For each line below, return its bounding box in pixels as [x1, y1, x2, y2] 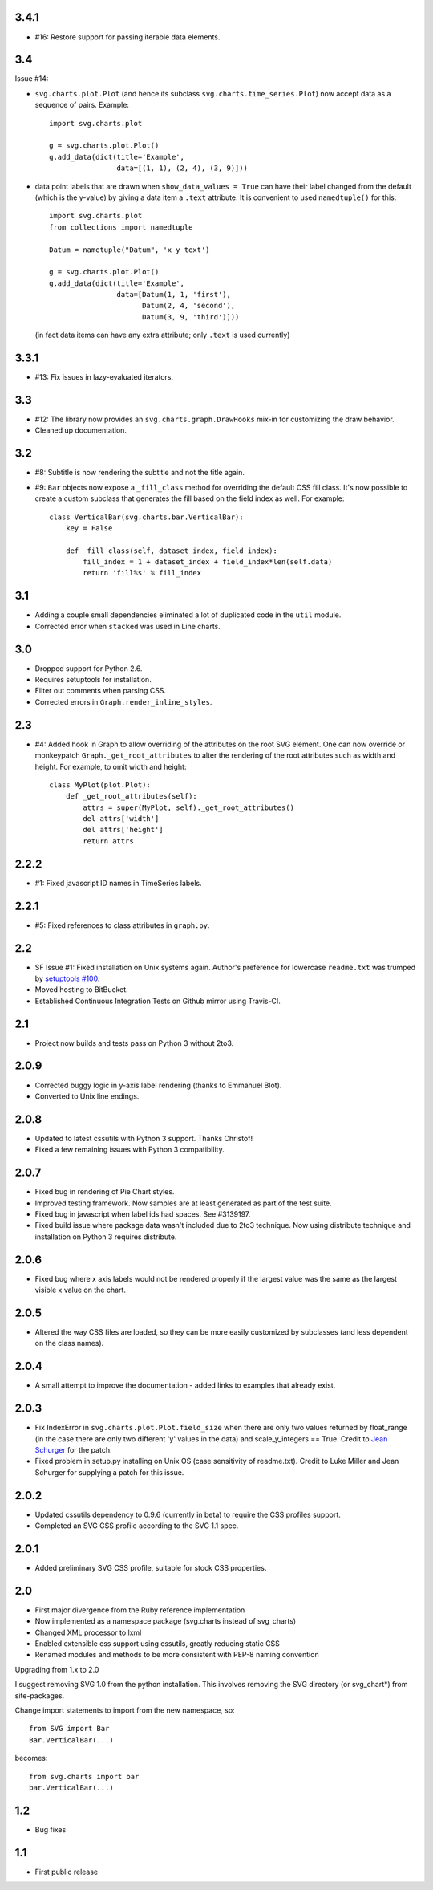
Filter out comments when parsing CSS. [34, 686, 167, 696]
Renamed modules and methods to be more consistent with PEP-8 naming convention [34, 1650, 320, 1660]
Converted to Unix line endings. [34, 1091, 140, 1101]
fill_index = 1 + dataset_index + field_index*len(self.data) [83, 558, 333, 567]
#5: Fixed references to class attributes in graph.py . [34, 920, 210, 930]
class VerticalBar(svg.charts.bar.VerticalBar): [49, 512, 244, 522]
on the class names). [34, 1339, 104, 1348]
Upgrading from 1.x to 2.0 [14, 1664, 99, 1674]
